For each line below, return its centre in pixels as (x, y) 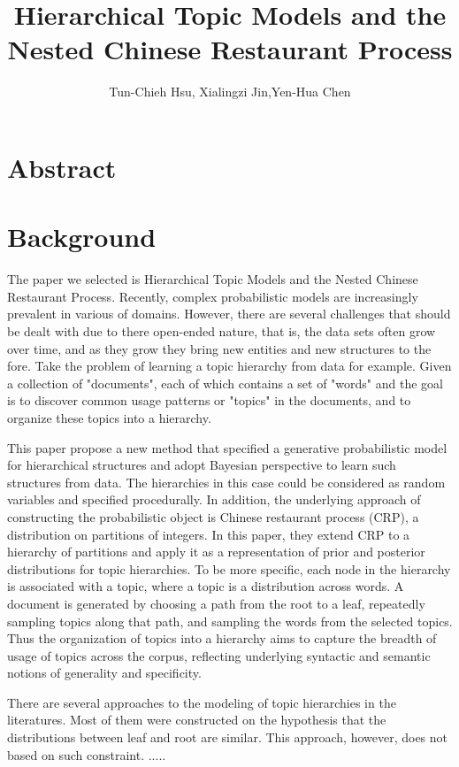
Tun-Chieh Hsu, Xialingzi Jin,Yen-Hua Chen (230, 92)
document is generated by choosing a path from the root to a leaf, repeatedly (216, 603)
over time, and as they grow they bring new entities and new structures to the (219, 348)
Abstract (62, 167)
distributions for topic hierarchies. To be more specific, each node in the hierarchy (229, 568)
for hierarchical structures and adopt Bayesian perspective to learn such (202, 465)
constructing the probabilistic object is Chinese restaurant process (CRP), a (213, 516)
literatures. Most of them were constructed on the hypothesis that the (197, 720)
